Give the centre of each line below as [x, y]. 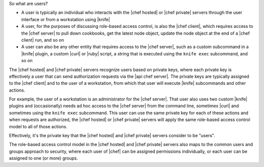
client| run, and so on [43, 40]
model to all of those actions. [38, 126]
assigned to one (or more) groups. [44, 158]
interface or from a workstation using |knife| [66, 19]
